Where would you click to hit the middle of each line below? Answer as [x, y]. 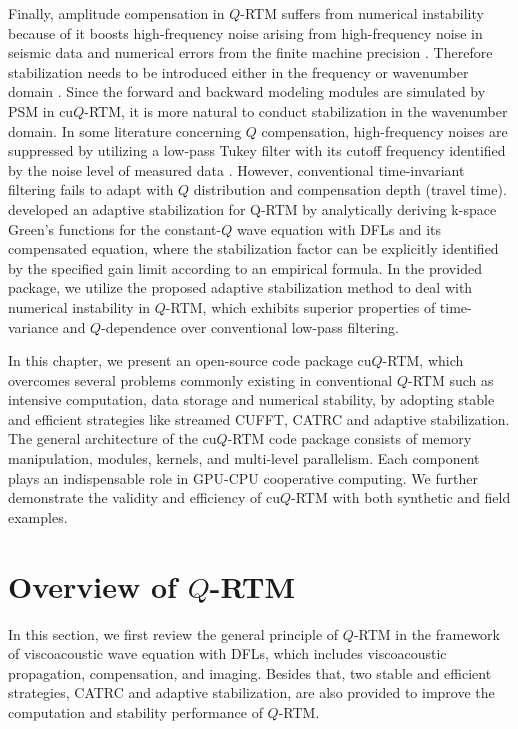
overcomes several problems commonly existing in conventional [200, 379]
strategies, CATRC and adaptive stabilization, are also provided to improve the [251, 692]
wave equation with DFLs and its [338, 228]
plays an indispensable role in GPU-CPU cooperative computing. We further [243, 477]
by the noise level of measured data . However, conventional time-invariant [236, 169]
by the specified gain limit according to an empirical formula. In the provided [245, 267]
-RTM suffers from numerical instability [362, 13]
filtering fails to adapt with [91, 189]
